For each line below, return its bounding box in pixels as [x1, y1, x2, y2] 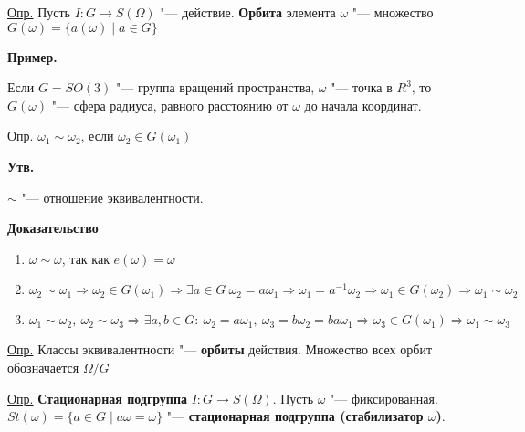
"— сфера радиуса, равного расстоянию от [51, 95, 289, 114]
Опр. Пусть [7, 3, 70, 21]
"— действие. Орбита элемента [160, 3, 336, 21]
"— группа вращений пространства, [115, 78, 315, 97]
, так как [61, 248, 110, 268]
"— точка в [331, 78, 393, 97]
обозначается [7, 357, 79, 376]
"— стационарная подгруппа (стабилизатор [166, 406, 424, 426]
